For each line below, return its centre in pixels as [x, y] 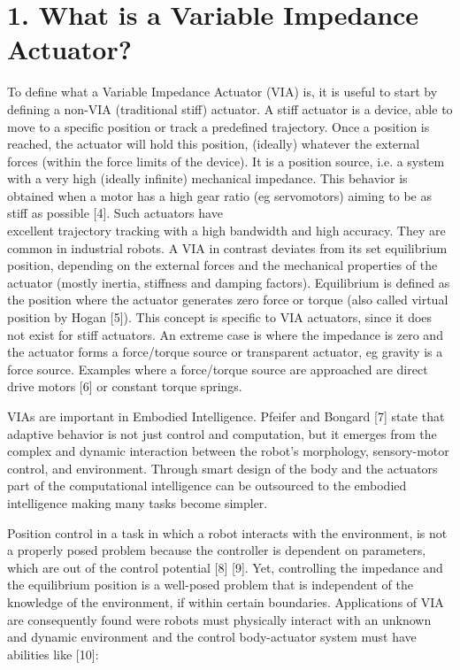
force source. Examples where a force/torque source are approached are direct [218, 369]
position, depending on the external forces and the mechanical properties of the [222, 265]
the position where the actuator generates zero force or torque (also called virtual [228, 300]
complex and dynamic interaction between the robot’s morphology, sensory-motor [228, 451]
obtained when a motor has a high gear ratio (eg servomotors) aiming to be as [219, 195]
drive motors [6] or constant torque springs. [125, 386]
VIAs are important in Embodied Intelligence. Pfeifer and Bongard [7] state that [226, 416]
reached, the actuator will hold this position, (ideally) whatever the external [214, 144]
